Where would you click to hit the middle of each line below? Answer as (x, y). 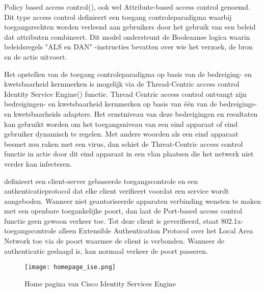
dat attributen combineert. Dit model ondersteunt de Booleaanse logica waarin (127, 36)
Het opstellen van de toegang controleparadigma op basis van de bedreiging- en (128, 74)
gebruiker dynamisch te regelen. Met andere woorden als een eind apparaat (121, 134)
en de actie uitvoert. (36, 56)
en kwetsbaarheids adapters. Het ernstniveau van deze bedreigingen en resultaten (131, 113)
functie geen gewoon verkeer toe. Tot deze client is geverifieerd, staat (112, 220)
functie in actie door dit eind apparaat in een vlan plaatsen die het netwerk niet (129, 154)
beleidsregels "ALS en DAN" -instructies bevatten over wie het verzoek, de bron (128, 47)
